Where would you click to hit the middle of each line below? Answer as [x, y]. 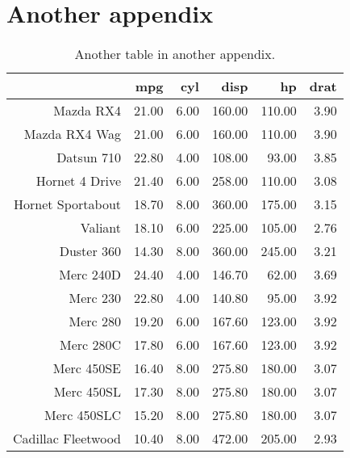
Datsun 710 [89, 158]
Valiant [101, 228]
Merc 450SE [87, 368]
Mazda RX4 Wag [73, 134]
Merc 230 [95, 298]
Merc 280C [90, 345]
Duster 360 [90, 251]
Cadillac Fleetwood [67, 439]
